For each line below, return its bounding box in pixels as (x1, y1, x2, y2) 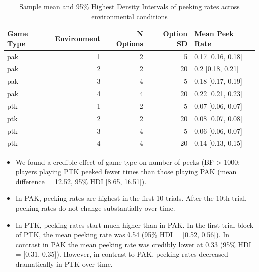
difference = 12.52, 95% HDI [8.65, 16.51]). (15, 176, 147, 186)
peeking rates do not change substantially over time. (15, 203, 175, 213)
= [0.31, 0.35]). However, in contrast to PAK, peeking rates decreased (15, 249, 228, 259)
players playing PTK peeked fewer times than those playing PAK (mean (15, 166, 237, 177)
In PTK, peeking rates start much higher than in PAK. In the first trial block (15, 219, 254, 230)
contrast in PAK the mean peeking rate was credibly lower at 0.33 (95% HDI (15, 239, 251, 249)
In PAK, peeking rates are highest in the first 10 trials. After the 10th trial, (15, 193, 247, 203)
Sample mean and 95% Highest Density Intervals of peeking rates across (19, 1, 240, 11)
